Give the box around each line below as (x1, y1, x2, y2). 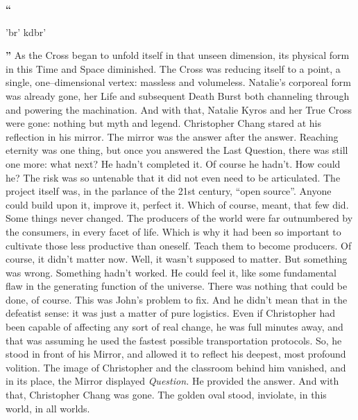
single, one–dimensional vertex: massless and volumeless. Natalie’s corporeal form (6, 75, 351, 89)
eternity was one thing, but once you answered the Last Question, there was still (6, 143, 348, 157)
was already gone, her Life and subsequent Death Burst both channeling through (6, 88, 350, 103)
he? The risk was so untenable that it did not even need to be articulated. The (6, 170, 341, 184)
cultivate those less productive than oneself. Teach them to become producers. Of (6, 238, 352, 252)
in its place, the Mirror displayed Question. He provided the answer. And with (6, 374, 339, 388)
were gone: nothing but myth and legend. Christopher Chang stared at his (6, 116, 322, 130)
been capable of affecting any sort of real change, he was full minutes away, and (6, 320, 343, 334)
